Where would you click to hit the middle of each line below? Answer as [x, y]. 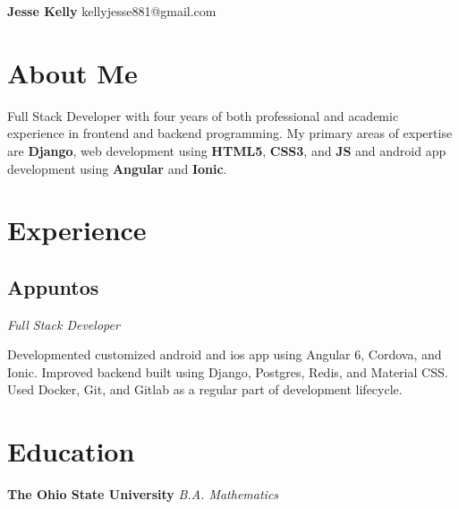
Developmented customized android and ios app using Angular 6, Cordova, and [225, 354]
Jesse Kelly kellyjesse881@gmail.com [112, 11]
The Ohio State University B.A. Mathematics [143, 494]
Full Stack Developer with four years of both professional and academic [203, 115]
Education [71, 451]
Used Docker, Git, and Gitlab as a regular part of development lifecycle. [205, 389]
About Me [72, 72]
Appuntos [53, 286]
